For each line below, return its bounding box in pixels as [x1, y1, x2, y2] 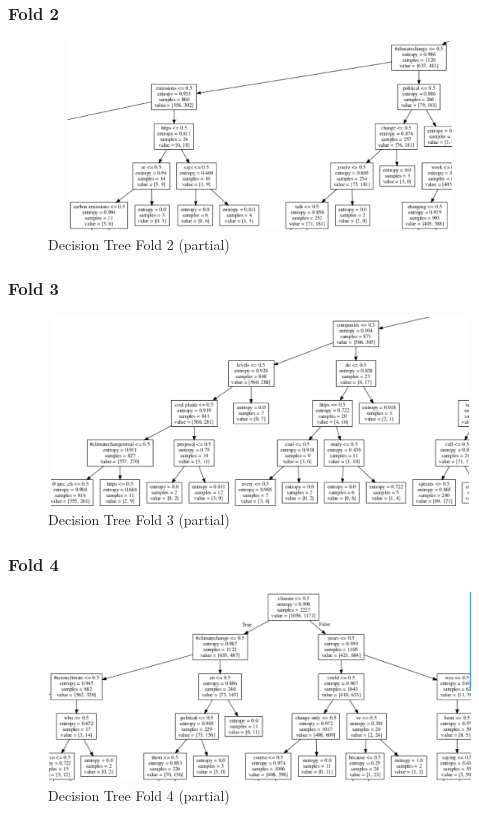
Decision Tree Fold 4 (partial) [48, 784, 230, 805]
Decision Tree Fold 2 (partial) [48, 233, 230, 254]
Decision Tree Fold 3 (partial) [48, 509, 230, 530]
